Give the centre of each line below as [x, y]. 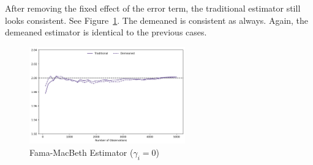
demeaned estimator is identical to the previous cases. [106, 32]
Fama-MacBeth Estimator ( [81, 152]
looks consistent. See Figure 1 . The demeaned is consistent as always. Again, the [157, 20]
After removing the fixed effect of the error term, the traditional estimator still [153, 8]
